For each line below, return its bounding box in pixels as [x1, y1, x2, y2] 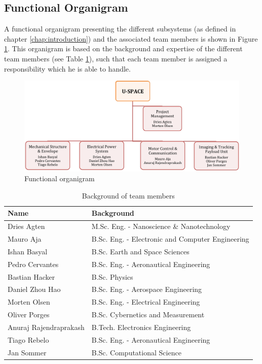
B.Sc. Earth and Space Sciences [91, 246, 190, 256]
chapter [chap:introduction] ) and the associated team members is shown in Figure [4, 33, 258, 44]
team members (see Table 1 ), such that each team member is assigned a [4, 53, 228, 63]
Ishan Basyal [8, 246, 48, 256]
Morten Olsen [8, 296, 50, 307]
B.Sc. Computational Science [91, 347, 181, 357]
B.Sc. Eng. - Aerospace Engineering [91, 284, 202, 294]
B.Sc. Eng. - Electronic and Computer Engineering [91, 234, 249, 244]
